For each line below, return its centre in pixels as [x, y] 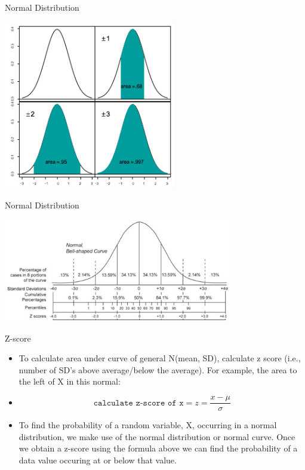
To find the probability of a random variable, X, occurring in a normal [148, 425]
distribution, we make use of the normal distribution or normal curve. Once [157, 436]
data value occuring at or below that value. [98, 460]
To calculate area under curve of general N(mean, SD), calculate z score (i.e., [160, 358]
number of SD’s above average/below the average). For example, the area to [158, 369]
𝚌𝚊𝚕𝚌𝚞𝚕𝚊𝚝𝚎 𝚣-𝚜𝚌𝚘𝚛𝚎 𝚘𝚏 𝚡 [138, 403]
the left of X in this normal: [70, 381]
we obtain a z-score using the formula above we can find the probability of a [158, 448]
